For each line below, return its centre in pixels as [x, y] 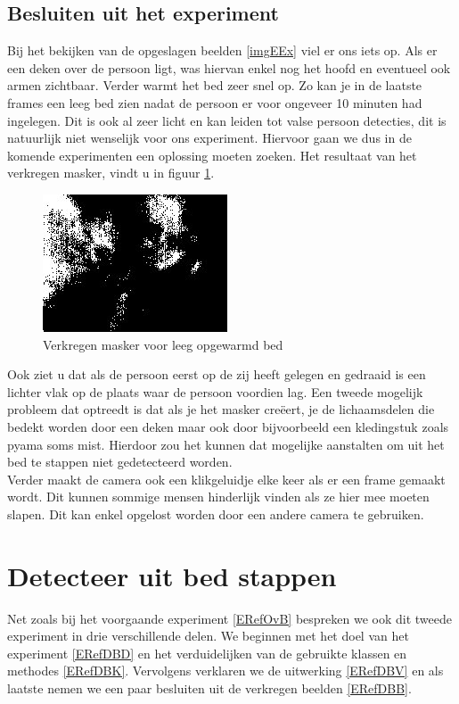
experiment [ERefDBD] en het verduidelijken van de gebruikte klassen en [207, 653]
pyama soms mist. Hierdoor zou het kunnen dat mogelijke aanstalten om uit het [226, 444]
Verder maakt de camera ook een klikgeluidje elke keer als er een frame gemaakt [226, 479]
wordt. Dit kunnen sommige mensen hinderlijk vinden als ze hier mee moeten [218, 497]
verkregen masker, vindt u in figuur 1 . [111, 173]
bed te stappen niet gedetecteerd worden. [120, 462]
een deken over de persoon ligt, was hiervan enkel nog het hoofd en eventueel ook [229, 67]
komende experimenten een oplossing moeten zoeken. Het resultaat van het [212, 155]
